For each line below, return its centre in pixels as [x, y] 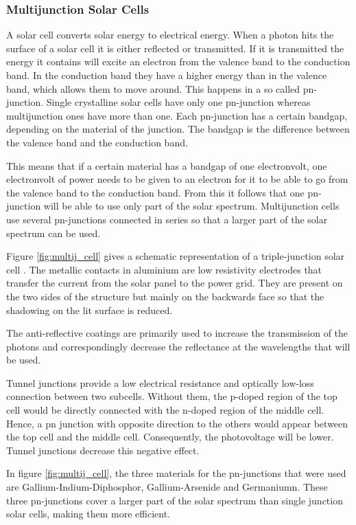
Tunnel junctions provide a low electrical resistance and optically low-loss [160, 382]
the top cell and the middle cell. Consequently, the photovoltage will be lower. [170, 437]
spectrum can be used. [54, 233]
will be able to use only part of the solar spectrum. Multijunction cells [191, 206]
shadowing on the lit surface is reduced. [90, 310]
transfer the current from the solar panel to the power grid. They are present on [175, 283]
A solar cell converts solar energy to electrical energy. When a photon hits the [170, 35]
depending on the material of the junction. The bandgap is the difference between [178, 129]
